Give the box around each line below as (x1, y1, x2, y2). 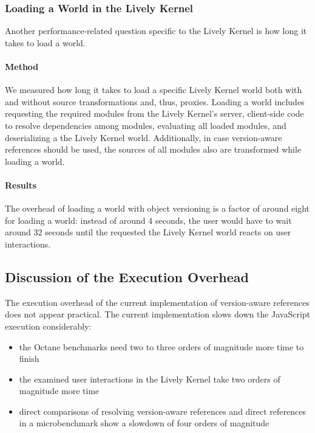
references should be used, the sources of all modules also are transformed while (5, 143, 302, 156)
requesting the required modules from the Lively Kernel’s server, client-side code (5, 107, 304, 120)
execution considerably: (5, 319, 92, 332)
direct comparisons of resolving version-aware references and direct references (19, 404, 306, 417)
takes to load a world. (5, 36, 86, 49)
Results (5, 178, 36, 191)
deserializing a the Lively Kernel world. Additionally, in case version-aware (5, 131, 282, 144)
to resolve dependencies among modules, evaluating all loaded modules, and (5, 119, 286, 131)
